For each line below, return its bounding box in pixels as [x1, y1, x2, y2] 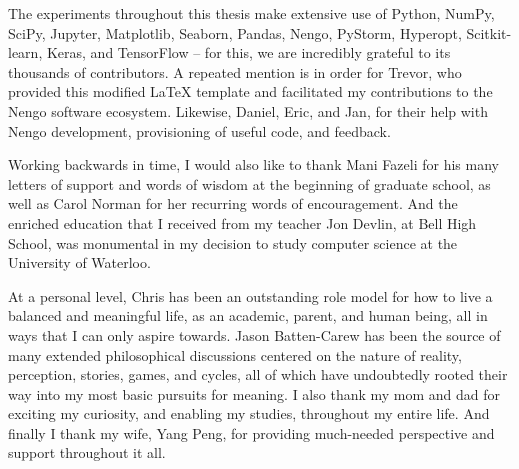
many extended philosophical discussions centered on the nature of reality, [8, 344, 462, 365]
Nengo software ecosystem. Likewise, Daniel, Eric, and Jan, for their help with [8, 100, 488, 121]
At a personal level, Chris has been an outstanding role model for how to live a [8, 285, 493, 306]
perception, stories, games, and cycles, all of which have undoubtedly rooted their [8, 364, 508, 385]
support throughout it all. [8, 442, 166, 463]
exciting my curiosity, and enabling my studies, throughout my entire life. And [8, 403, 490, 424]
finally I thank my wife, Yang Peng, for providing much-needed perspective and [8, 422, 495, 443]
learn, [8, 42, 43, 63]
